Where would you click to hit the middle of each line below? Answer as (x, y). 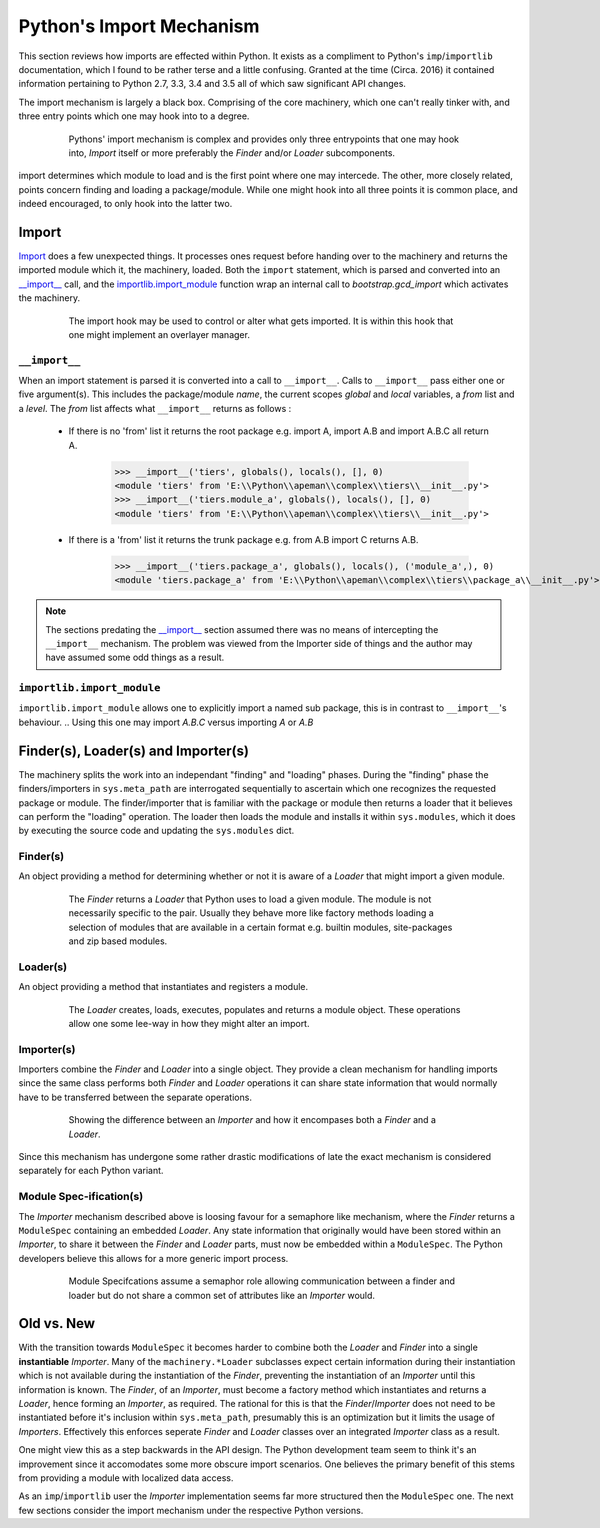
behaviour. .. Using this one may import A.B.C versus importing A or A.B (166, 722)
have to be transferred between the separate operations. (135, 1097)
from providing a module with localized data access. (126, 1477)
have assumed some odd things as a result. (135, 657)
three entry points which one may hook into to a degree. (134, 116)
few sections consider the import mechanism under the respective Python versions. (191, 1510)
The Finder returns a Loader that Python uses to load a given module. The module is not (250, 899)
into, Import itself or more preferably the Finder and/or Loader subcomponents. (231, 152)
